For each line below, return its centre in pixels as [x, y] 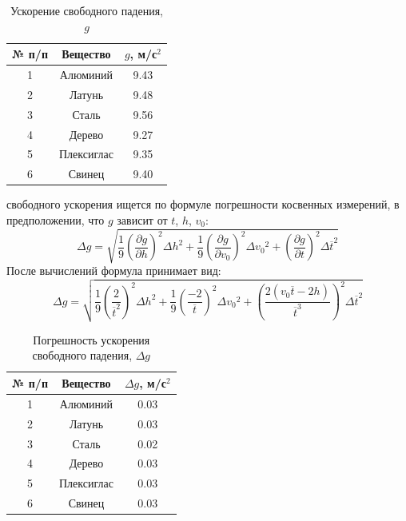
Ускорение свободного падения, [87, 10]
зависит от [142, 219]
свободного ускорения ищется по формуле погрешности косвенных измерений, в [203, 204]
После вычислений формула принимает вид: [114, 270]
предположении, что [56, 219]
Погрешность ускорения [92, 339]
